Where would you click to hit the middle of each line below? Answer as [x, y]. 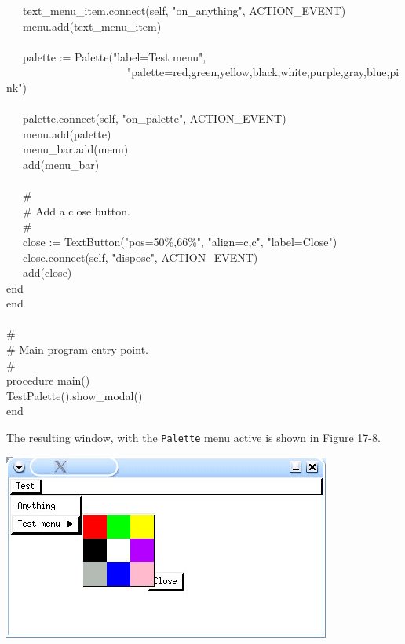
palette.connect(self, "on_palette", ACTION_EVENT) [154, 118]
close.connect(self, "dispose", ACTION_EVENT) [140, 257]
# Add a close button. [76, 210]
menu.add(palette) [67, 133]
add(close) [47, 272]
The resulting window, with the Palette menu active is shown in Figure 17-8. [193, 438]
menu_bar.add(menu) [75, 149]
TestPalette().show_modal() [75, 395]
